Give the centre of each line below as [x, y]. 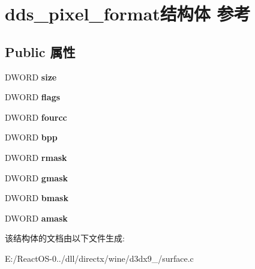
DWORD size [31, 77]
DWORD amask [36, 218]
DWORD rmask [36, 157]
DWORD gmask [37, 177]
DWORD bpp [31, 137]
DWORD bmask [37, 198]
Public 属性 [40, 51]
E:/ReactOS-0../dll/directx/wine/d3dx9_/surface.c [99, 258]
